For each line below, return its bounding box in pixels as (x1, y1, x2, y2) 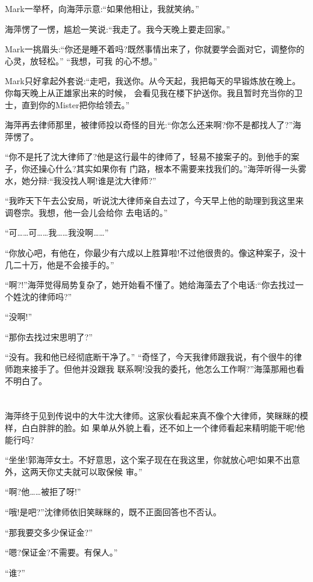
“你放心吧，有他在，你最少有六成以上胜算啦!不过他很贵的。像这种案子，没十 (5, 246, 306, 259)
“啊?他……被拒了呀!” (5, 485, 81, 498)
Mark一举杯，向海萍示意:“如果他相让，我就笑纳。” (5, 2, 199, 14)
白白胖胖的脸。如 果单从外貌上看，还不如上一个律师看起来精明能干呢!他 (21, 421, 305, 434)
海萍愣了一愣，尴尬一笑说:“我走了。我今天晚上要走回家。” (5, 22, 231, 35)
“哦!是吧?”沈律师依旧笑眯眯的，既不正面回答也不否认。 (5, 506, 222, 518)
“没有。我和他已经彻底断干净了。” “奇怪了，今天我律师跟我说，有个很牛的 (5, 351, 294, 363)
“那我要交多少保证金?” (5, 525, 93, 538)
